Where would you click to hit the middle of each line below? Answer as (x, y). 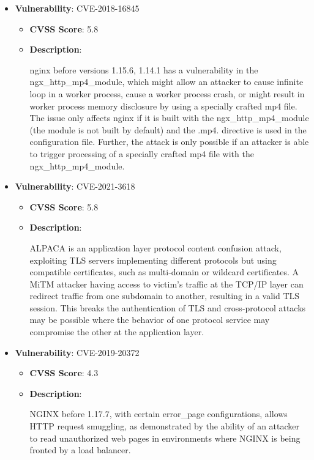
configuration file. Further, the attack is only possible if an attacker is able (169, 142)
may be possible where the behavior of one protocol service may (150, 320)
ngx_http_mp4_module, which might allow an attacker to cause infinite (166, 82)
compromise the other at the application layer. (117, 332)
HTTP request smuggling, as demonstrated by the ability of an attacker (165, 426)
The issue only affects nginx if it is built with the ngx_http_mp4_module (169, 118)
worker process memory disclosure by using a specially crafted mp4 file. (163, 106)
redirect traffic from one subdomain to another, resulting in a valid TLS (165, 296)
